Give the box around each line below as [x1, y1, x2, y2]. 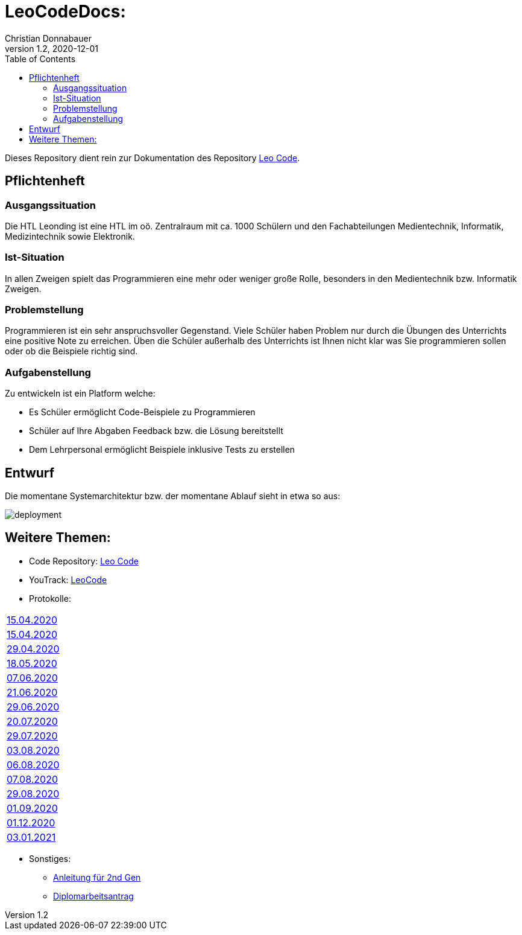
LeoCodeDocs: [5, 1, 126, 22]
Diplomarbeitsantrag [53, 890, 134, 901]
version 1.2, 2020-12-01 [5, 43, 99, 54]
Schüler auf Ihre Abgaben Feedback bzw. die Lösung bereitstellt [29, 426, 283, 436]
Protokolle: [29, 593, 71, 604]
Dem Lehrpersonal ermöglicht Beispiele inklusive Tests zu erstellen [29, 444, 295, 455]
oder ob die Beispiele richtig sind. [5, 346, 138, 357]
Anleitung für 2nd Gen [53, 872, 141, 882]
